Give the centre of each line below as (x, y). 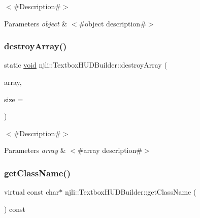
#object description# (112, 23)
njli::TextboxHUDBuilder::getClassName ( (130, 192)
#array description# (110, 150)
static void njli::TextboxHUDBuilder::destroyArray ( (86, 65)
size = (14, 99)
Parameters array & (35, 150)
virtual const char (32, 192)
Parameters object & (36, 23)
